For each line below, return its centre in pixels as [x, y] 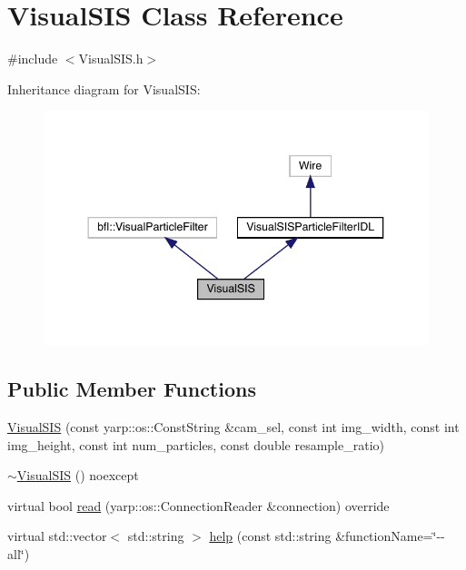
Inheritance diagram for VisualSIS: [104, 88]
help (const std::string [270, 536]
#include [33, 59]
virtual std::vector [57, 536]
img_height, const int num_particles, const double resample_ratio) [196, 444]
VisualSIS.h [111, 59]
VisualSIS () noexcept [78, 475]
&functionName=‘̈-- [390, 536]
